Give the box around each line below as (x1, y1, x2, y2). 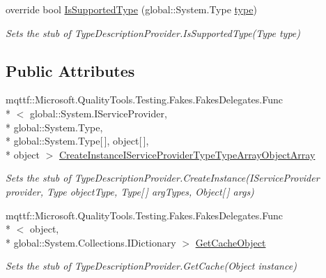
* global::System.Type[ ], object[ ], (6, 133, 149, 148)
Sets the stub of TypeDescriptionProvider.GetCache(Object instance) (6, 258, 297, 273)
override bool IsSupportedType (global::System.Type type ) (6, 2, 257, 16)
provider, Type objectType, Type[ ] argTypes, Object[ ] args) (6, 184, 254, 198)
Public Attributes (6, 59, 135, 81)
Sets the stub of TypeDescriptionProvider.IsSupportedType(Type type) (6, 25, 301, 40)
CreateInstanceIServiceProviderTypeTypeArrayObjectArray (59, 147, 316, 161)
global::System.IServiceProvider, (29, 105, 167, 120)
